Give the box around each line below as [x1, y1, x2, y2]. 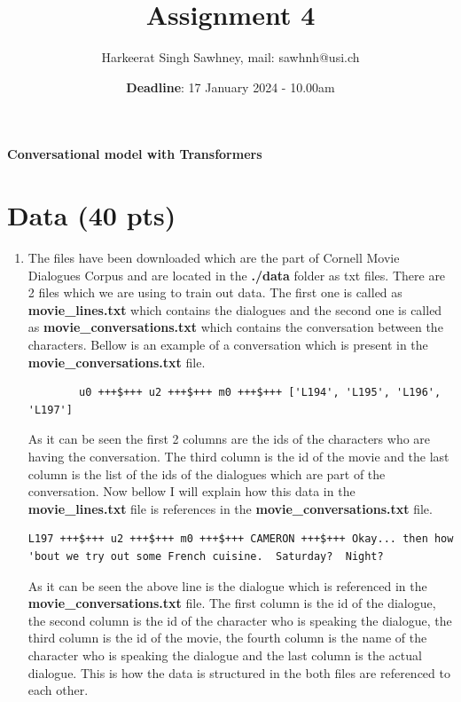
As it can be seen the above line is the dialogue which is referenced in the [27, 576, 427, 595]
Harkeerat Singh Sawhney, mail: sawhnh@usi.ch [101, 48, 360, 67]
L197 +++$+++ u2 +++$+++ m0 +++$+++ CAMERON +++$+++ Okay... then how [27, 532, 454, 546]
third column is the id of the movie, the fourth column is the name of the [27, 628, 427, 647]
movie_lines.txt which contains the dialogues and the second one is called [27, 300, 442, 319]
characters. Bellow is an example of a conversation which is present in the [27, 335, 428, 353]
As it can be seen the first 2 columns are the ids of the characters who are [27, 430, 431, 448]
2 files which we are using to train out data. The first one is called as [27, 283, 402, 302]
